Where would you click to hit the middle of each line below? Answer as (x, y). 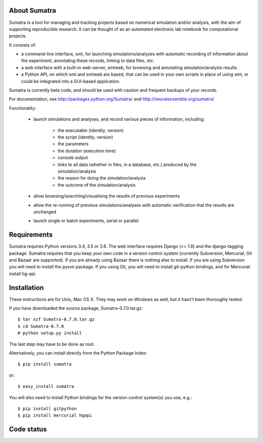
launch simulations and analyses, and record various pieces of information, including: (119, 119)
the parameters (73, 144)
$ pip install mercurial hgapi (55, 415)
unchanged (45, 212)
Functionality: (23, 108)
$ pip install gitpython (47, 408)
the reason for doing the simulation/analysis (102, 178)
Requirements (31, 235)
